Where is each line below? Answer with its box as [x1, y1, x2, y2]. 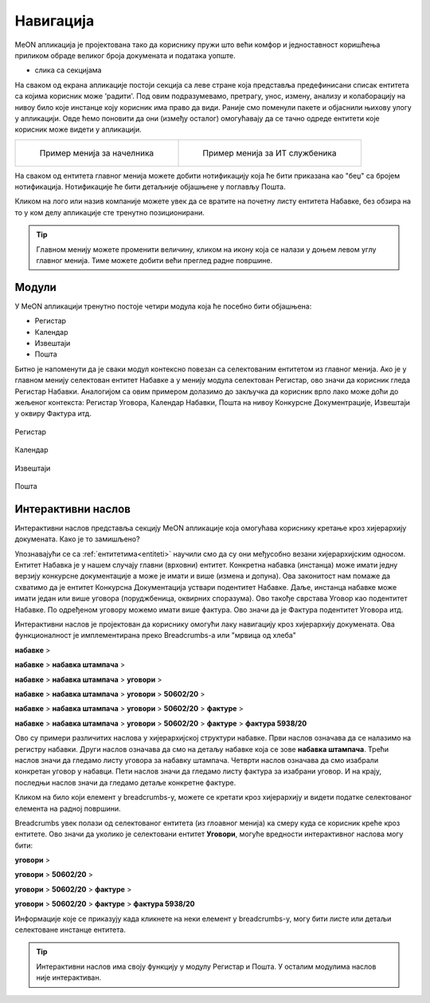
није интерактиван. [36, 973, 102, 982]
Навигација [14, 12, 95, 29]
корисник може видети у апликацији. [14, 124, 143, 135]
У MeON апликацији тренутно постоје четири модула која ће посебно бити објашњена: [14, 301, 312, 311]
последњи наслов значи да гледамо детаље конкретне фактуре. [14, 777, 236, 787]
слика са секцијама [34, 65, 102, 75]
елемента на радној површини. [14, 804, 121, 813]
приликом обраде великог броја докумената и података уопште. [14, 50, 236, 60]
